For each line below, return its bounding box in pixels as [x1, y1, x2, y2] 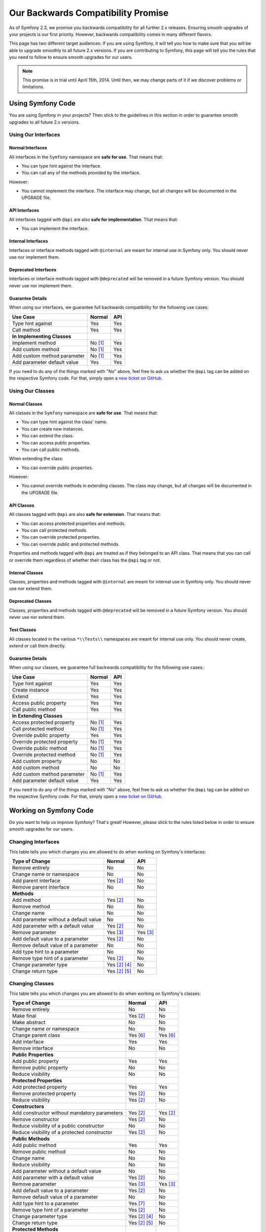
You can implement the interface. [21, 226, 89, 232]
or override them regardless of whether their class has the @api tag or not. [9, 557, 161, 563]
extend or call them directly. [9, 643, 66, 649]
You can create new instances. [21, 426, 84, 432]
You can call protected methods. [21, 527, 88, 533]
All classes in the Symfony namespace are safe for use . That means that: [9, 410, 158, 416]
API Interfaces [9, 207, 39, 213]
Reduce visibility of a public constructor [12, 1123, 104, 1129]
